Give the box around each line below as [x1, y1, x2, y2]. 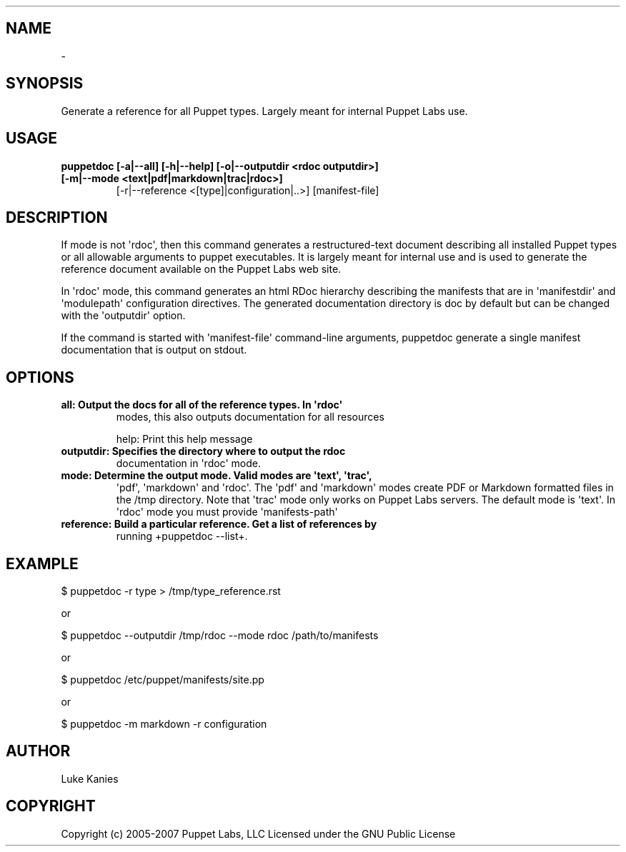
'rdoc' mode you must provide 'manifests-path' [116, 506, 338, 518]
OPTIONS [6, 368, 74, 386]
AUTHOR [6, 742, 71, 761]
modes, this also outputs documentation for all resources [116, 411, 384, 424]
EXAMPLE [6, 554, 79, 573]
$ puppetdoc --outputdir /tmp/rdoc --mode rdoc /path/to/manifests [61, 629, 379, 642]
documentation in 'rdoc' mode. [116, 457, 261, 470]
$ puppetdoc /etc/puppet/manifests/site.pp [61, 673, 264, 686]
